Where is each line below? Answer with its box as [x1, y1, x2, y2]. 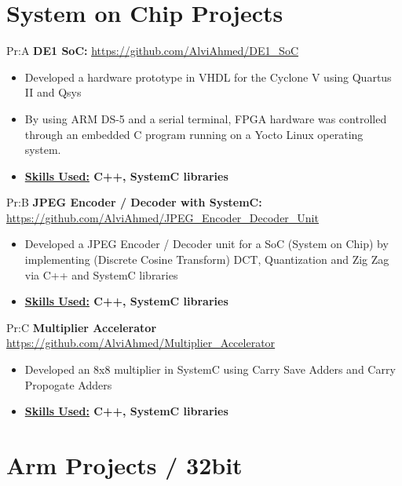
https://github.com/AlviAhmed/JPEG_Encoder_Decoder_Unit [6, 209, 319, 225]
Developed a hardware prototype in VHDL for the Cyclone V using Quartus [24, 68, 392, 85]
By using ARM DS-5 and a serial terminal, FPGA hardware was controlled [24, 110, 387, 126]
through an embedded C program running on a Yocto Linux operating [24, 126, 364, 142]
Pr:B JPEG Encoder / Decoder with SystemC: [6, 194, 262, 210]
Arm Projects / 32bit [6, 449, 243, 481]
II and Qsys [24, 84, 82, 100]
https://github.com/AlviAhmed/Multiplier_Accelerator [6, 334, 276, 351]
